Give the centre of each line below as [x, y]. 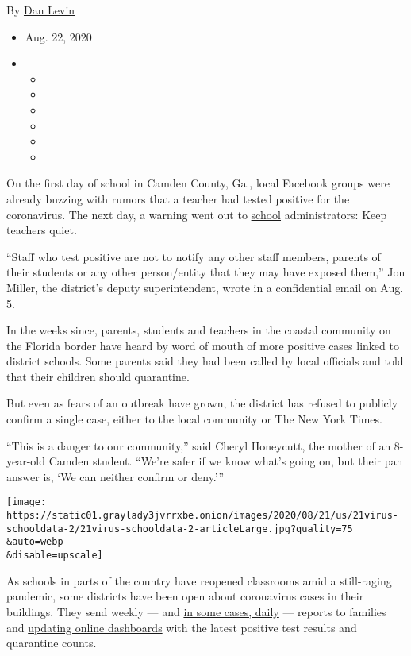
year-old [26, 461]
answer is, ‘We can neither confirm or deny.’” [115, 476]
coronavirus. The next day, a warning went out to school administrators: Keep [197, 214]
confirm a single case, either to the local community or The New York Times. [194, 419]
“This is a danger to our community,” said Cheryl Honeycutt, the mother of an [199, 445]
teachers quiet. [42, 230]
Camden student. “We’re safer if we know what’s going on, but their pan [226, 461]
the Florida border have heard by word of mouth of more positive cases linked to [203, 345]
